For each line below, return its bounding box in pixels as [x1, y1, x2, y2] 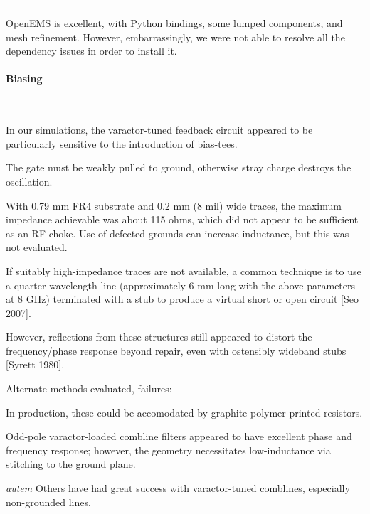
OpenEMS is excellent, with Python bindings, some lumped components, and [6, 16, 343, 30]
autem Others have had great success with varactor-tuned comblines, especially [6, 481, 350, 496]
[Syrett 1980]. [6, 357, 65, 372]
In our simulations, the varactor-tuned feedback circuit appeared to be [6, 122, 313, 137]
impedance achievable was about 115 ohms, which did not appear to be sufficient [6, 212, 359, 227]
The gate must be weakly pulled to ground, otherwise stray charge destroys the [6, 160, 351, 175]
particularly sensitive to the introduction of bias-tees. [6, 136, 238, 151]
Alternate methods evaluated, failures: [6, 381, 172, 396]
